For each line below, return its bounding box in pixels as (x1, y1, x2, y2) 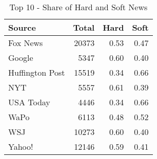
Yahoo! (8, 141, 33, 152)
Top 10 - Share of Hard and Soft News (9, 1, 148, 13)
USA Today (8, 96, 50, 108)
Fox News (8, 37, 43, 49)
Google (8, 52, 33, 63)
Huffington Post (8, 66, 65, 78)
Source (8, 21, 36, 33)
